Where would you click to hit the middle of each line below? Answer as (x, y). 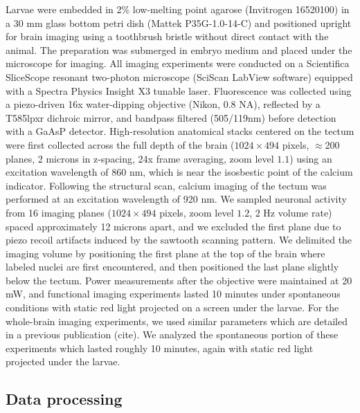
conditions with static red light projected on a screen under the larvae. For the (172, 308)
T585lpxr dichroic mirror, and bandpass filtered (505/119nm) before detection (171, 117)
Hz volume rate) (298, 212)
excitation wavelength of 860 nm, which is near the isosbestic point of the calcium (179, 172)
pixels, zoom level (197, 212)
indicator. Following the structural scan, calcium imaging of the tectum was (166, 185)
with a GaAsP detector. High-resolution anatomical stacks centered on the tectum (180, 131)
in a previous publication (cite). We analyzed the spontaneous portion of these (172, 334)
